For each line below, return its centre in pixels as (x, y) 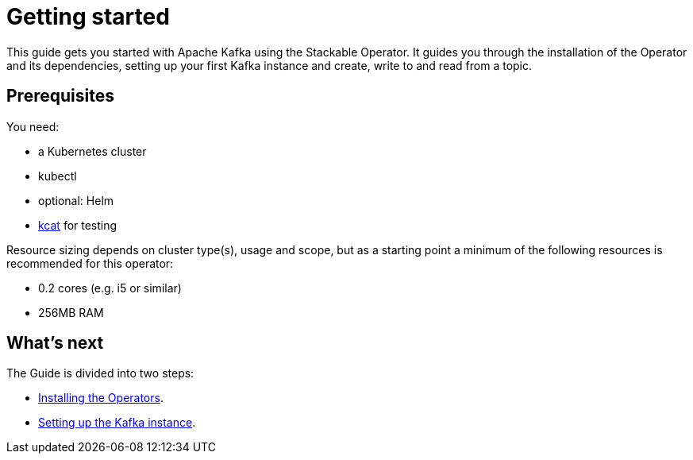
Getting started (88, 17)
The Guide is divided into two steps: (100, 373)
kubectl (58, 176)
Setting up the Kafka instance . (117, 423)
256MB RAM (71, 312)
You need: (33, 126)
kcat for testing (78, 225)
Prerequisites (60, 96)
